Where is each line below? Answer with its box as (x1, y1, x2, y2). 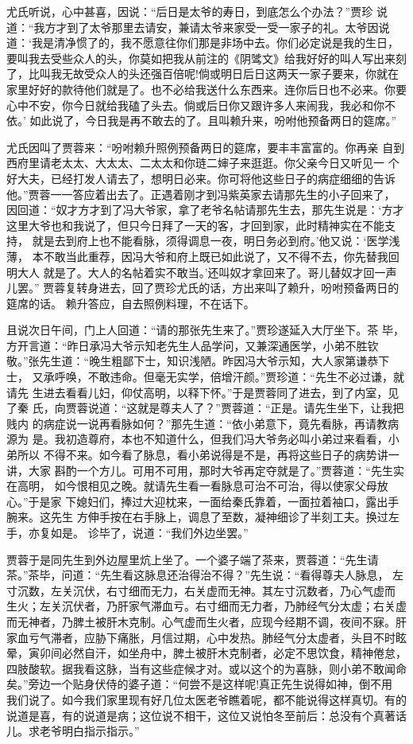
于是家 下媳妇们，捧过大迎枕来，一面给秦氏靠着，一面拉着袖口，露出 (28, 493, 388, 509)
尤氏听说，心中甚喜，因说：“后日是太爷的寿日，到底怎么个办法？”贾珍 (6, 3, 373, 19)
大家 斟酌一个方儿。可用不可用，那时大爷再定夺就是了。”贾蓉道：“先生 (28, 462, 393, 478)
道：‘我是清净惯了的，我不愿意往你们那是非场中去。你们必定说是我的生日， (6, 34, 399, 51)
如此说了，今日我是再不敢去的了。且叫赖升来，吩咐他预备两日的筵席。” (29, 112, 397, 129)
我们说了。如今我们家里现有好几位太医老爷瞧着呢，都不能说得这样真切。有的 (6, 691, 407, 707)
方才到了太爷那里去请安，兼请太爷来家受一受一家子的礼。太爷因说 (44, 18, 390, 35)
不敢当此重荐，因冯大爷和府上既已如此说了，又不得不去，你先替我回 (43, 247, 399, 264)
